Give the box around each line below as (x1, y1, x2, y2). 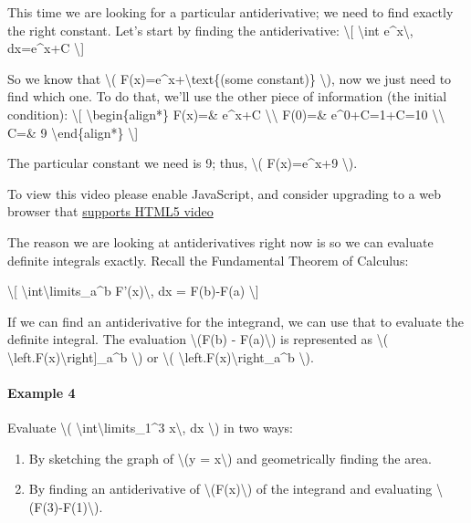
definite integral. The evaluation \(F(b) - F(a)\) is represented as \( (7, 329, 389, 349)
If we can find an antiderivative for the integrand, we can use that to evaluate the (7, 311, 464, 330)
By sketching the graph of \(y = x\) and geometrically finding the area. (28, 448, 432, 467)
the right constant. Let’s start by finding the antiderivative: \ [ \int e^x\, (7, 20, 413, 39)
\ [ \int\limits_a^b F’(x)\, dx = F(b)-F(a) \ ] (7, 281, 259, 300)
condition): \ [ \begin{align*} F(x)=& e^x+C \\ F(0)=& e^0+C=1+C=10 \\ (7, 104, 445, 123)
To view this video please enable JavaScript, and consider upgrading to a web (7, 183, 441, 203)
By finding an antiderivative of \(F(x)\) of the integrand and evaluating (28, 479, 433, 498)
